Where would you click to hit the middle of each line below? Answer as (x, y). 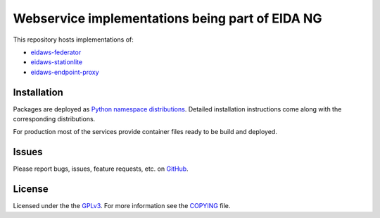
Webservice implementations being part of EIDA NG (167, 18)
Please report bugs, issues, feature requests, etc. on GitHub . (101, 169)
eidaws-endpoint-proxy (65, 72)
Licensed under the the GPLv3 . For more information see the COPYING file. (122, 206)
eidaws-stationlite (57, 62)
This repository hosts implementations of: (73, 40)
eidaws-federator (56, 52)
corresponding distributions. (54, 119)
